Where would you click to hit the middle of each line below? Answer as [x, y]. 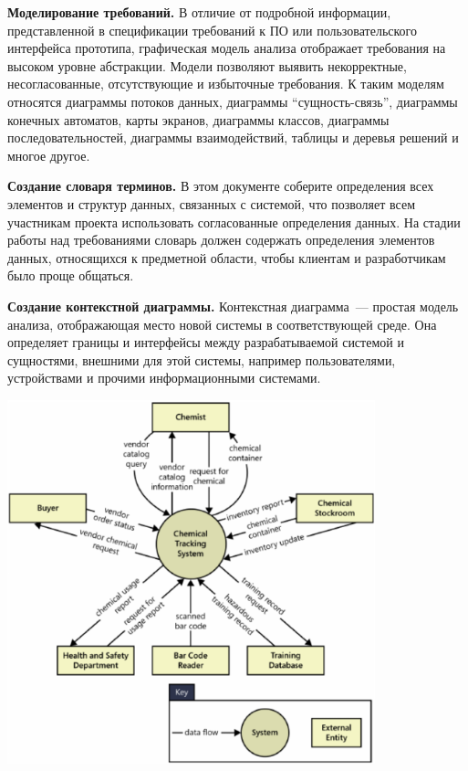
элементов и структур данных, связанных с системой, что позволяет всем [211, 203]
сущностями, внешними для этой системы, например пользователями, [202, 359]
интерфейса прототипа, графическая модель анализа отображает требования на [227, 48]
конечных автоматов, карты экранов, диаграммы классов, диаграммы [198, 119]
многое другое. [49, 155]
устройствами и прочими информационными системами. [164, 378]
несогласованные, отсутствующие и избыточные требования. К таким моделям [226, 84]
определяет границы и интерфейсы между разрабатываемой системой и [206, 342]
